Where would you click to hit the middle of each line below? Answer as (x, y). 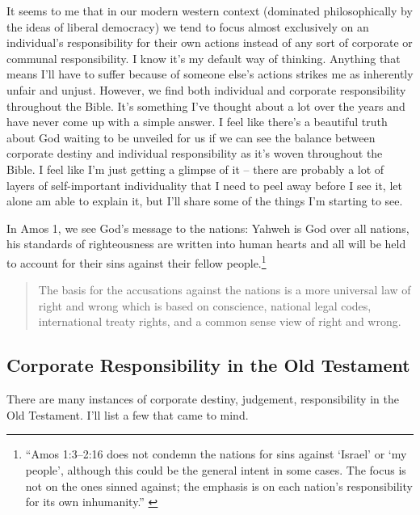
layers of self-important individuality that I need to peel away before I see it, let (204, 185)
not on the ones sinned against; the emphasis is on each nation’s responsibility (219, 485)
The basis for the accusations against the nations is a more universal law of (225, 290)
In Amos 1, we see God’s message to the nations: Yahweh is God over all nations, (208, 228)
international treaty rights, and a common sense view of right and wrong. (220, 321)
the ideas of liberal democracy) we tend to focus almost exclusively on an (188, 26)
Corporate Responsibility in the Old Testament (208, 365)
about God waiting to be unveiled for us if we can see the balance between (191, 137)
